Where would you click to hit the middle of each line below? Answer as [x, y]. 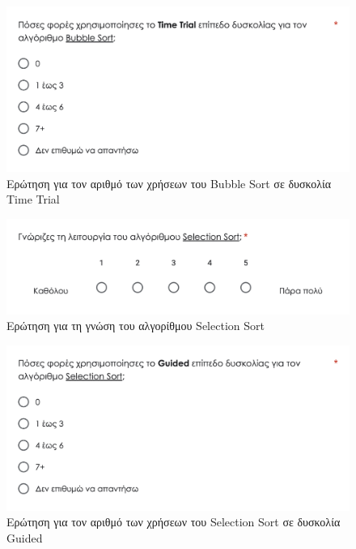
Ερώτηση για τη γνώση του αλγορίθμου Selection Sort [136, 326]
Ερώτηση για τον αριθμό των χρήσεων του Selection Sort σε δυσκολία [174, 522]
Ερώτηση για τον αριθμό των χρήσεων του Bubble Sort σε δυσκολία [169, 183]
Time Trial [33, 199]
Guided [25, 538]
